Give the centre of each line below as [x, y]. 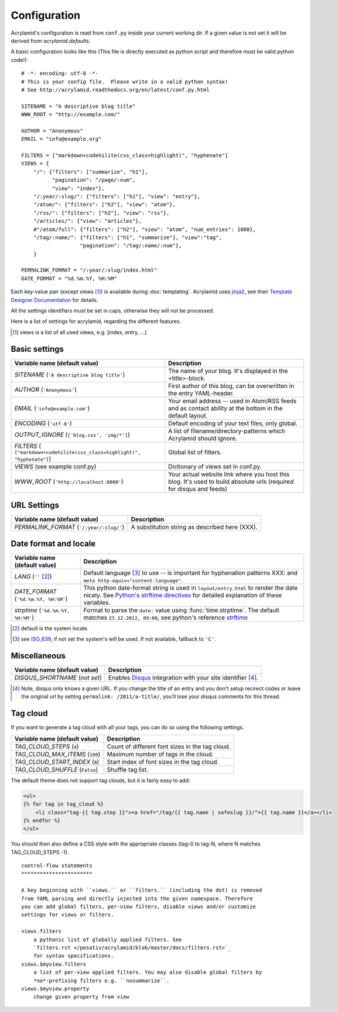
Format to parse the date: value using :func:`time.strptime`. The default [181, 610]
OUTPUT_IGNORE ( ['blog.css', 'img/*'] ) [72, 434]
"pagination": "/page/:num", [94, 180]
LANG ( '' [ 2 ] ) [33, 576]
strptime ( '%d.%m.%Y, [42, 610]
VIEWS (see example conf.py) [55, 466]
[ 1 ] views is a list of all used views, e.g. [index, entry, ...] [80, 332]
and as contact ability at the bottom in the [225, 408]
